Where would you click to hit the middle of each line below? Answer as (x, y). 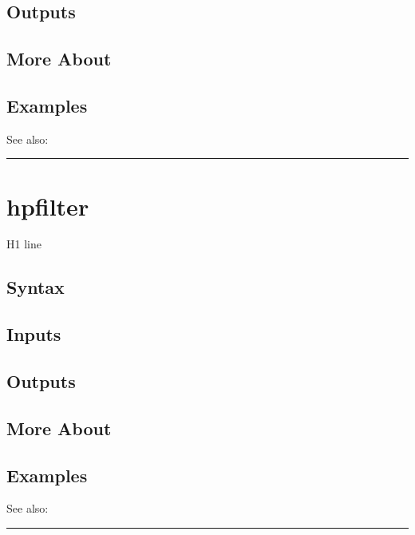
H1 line (24, 244)
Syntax (36, 287)
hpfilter (48, 206)
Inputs (34, 334)
